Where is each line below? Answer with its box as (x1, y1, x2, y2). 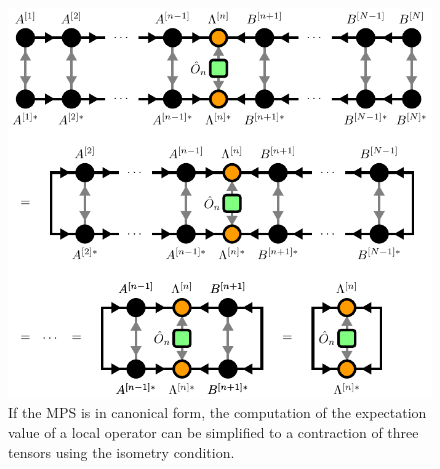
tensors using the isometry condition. (8, 441, 235, 462)
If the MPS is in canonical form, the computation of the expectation (8, 402, 427, 423)
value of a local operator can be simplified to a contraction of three (8, 421, 419, 442)
